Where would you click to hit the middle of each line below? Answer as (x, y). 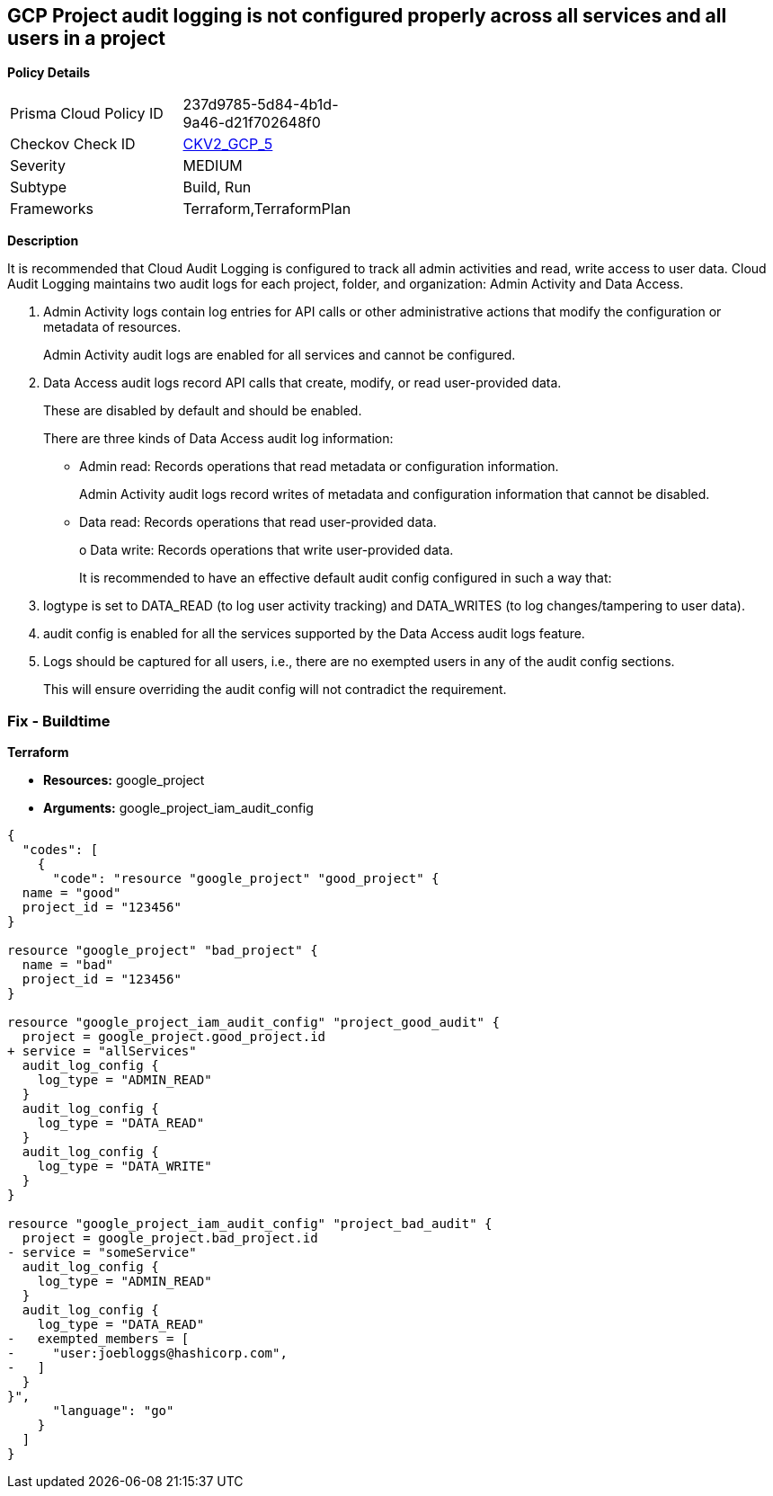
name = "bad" (68, 965)
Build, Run (217, 187)
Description (43, 241)
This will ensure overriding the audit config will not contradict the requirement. (275, 690)
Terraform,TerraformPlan (267, 209)
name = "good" (71, 893)
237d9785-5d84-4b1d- (261, 105)
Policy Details (49, 73)
